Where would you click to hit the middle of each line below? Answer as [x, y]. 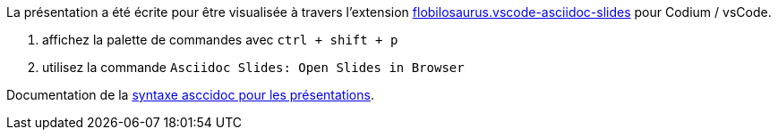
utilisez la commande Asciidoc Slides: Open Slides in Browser [253, 67]
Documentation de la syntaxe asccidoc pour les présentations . [190, 95]
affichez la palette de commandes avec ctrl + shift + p [220, 40]
